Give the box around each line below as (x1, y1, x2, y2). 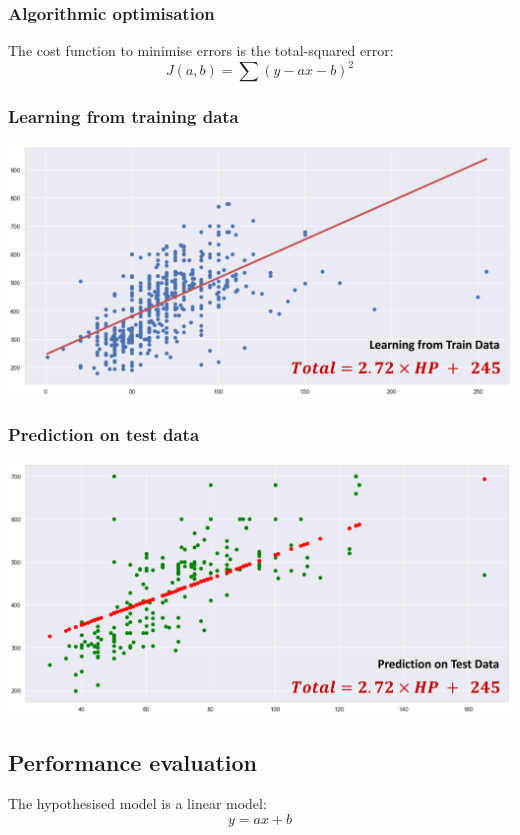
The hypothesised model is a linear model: (8, 793, 267, 814)
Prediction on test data (8, 422, 200, 447)
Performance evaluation (8, 746, 258, 777)
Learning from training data (8, 104, 239, 129)
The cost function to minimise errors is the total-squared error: (8, 40, 394, 61)
